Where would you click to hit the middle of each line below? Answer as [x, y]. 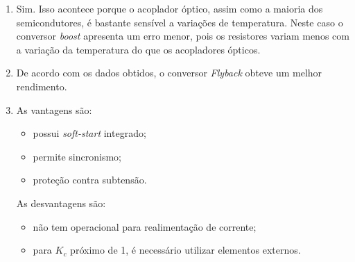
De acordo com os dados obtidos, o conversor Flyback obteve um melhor [169, 73]
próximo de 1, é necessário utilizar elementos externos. [185, 250]
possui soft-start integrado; [89, 133]
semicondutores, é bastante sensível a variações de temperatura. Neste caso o [180, 22]
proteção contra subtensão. [90, 180]
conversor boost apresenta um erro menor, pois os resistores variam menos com [183, 36]
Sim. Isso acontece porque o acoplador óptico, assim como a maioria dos [170, 8]
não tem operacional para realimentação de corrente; [145, 226]
